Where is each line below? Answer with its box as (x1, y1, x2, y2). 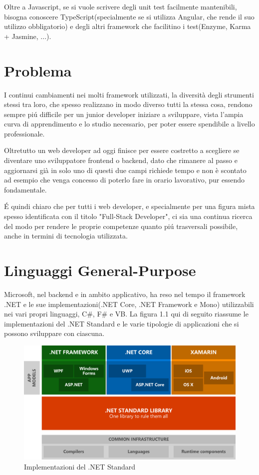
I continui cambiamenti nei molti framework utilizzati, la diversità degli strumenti (4, 89, 254, 99)
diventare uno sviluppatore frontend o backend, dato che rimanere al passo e (4, 155, 238, 165)
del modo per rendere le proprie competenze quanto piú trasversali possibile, (4, 220, 238, 231)
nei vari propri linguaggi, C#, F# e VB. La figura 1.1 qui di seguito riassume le (4, 308, 249, 319)
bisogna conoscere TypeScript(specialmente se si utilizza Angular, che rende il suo (4, 11, 255, 21)
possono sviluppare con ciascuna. (4, 328, 105, 338)
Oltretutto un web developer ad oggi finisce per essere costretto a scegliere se (4, 145, 240, 155)
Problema (4, 60, 72, 80)
